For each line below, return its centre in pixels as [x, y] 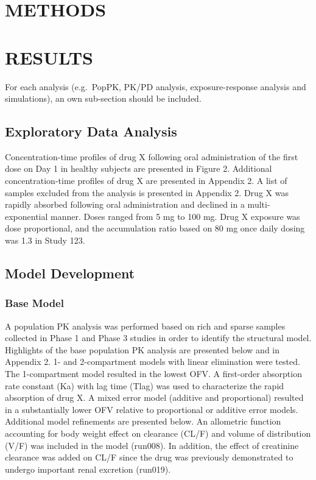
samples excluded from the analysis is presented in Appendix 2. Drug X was [147, 192]
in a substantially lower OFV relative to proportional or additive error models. [152, 409]
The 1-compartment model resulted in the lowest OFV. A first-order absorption [153, 374]
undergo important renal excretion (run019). [88, 469]
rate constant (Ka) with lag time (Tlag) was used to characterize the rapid [145, 385]
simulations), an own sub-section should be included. [103, 98]
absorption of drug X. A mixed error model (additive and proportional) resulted [154, 397]
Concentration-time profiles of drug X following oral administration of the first [152, 156]
